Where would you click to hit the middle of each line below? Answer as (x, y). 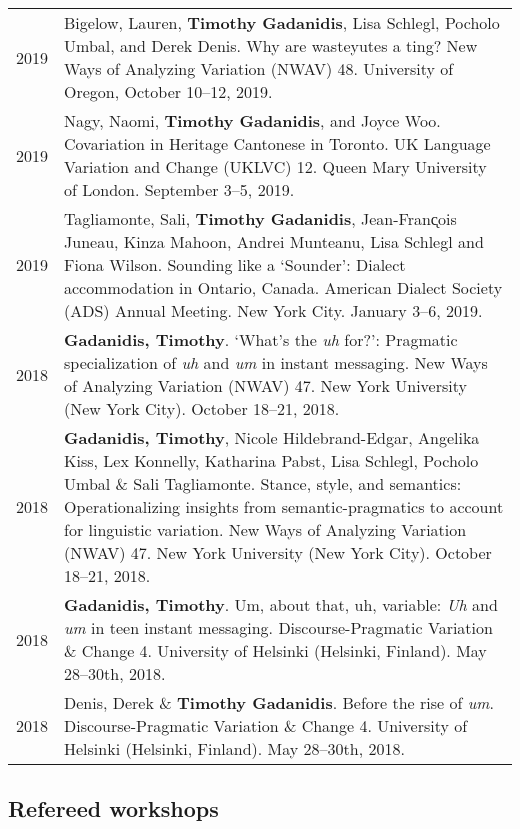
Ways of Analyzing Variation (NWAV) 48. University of (259, 68)
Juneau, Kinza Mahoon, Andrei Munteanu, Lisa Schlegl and (274, 241)
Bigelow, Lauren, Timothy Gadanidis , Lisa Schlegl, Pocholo (282, 22)
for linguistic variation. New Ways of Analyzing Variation (265, 529)
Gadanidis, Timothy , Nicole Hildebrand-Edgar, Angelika (272, 437)
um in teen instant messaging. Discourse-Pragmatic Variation (278, 627)
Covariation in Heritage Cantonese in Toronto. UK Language (277, 143)
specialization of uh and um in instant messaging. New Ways (276, 362)
